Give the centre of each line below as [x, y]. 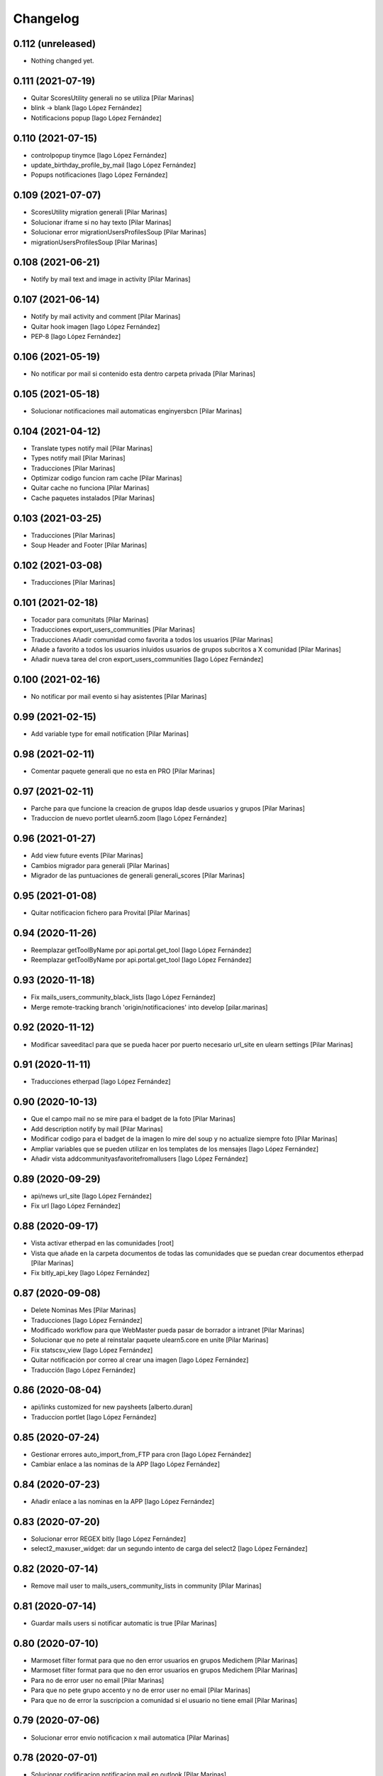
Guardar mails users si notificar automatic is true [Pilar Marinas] [124, 1623]
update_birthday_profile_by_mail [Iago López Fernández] [113, 165]
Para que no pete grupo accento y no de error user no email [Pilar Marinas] [141, 1690]
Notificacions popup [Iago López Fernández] [96, 118]
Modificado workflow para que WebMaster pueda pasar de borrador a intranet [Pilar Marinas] [168, 1330]
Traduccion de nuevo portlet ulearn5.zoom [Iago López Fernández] [129, 818]
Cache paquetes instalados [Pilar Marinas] [93, 498]
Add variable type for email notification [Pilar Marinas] [110, 734]
